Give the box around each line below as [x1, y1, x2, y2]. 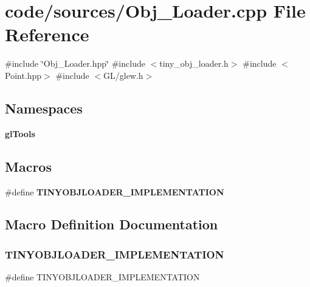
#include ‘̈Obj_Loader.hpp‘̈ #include [5, 57, 145, 70]
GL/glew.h [103, 69, 143, 81]
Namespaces [5, 98, 83, 117]
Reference [5, 22, 89, 47]
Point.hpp [5, 69, 42, 81]
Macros [5, 157, 52, 175]
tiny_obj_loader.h [159, 57, 229, 70]
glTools [5, 127, 35, 140]
